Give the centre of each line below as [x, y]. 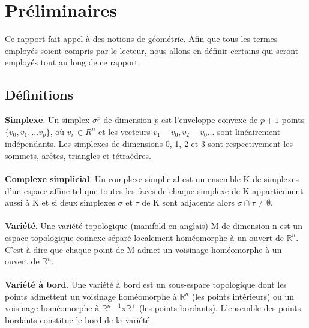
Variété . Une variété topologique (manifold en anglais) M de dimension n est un [154, 226]
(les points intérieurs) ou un [243, 296]
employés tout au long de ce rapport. [73, 62]
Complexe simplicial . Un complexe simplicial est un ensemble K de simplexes [152, 178]
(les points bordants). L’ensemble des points [220, 308]
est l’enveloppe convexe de [209, 120]
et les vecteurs [124, 131]
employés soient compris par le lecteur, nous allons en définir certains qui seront [152, 50]
